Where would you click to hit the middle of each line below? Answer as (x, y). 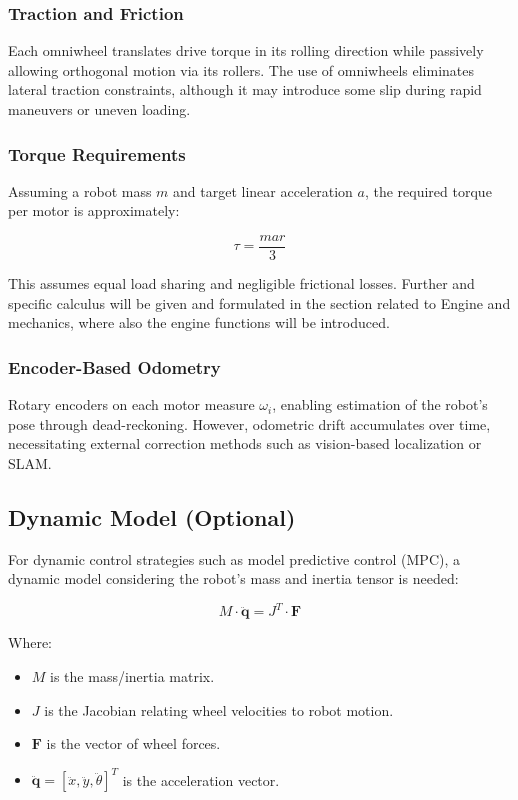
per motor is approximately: (94, 210)
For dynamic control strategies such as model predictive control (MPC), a (234, 558)
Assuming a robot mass (80, 190)
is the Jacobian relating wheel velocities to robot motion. (219, 709)
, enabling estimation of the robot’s (380, 404)
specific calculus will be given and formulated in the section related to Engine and (259, 302)
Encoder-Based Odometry (114, 366)
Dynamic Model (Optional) (152, 516)
